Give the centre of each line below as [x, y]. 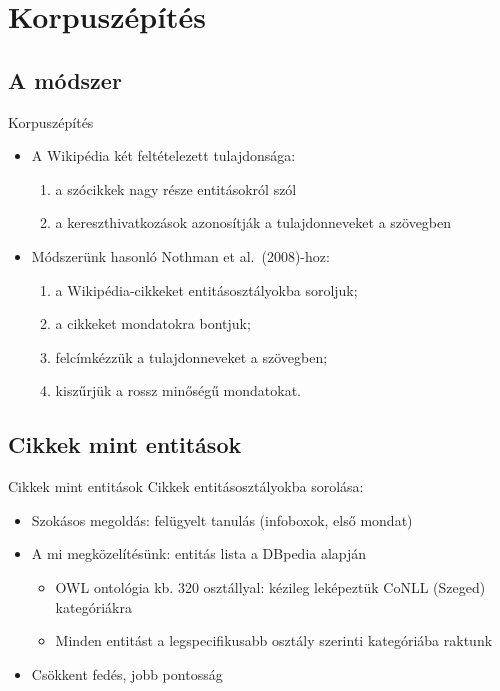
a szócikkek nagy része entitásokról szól [176, 188]
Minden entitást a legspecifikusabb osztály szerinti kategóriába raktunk [274, 640]
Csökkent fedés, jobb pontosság [127, 673]
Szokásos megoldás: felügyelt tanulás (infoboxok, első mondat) [222, 519]
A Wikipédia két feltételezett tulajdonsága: [163, 155]
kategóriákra [93, 606]
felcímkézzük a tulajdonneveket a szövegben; [191, 356]
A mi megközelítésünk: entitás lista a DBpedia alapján [199, 553]
